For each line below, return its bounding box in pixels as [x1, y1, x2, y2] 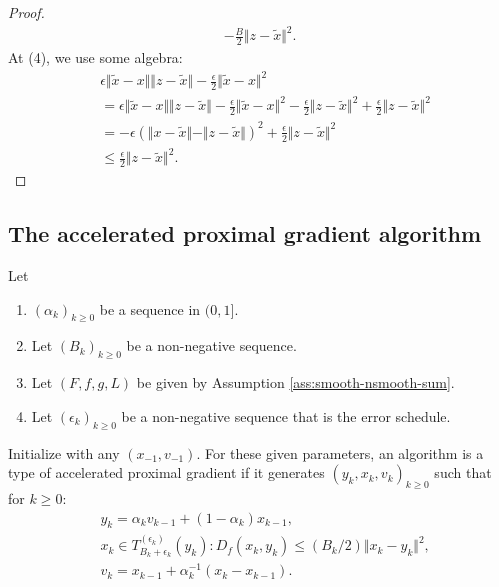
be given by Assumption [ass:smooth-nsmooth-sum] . [136, 372, 455, 393]
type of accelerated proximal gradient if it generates [8, 462, 325, 483]
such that [434, 462, 492, 483]
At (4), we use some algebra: [8, 46, 183, 67]
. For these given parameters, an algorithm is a [196, 442, 484, 463]
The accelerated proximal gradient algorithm [8, 218, 482, 249]
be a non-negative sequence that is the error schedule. [121, 405, 451, 426]
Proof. [8, 2, 45, 22]
